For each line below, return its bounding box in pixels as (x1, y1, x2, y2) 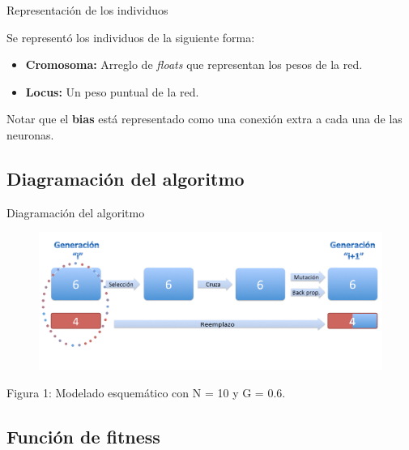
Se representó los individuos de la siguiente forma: (6, 28, 255, 45)
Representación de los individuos (6, 2, 168, 18)
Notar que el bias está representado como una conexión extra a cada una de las (6, 110, 403, 127)
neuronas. (6, 126, 54, 143)
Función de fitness (6, 423, 160, 448)
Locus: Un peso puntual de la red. (25, 83, 199, 100)
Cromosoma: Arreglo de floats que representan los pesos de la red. (25, 56, 363, 73)
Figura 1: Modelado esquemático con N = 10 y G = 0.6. (6, 384, 286, 401)
